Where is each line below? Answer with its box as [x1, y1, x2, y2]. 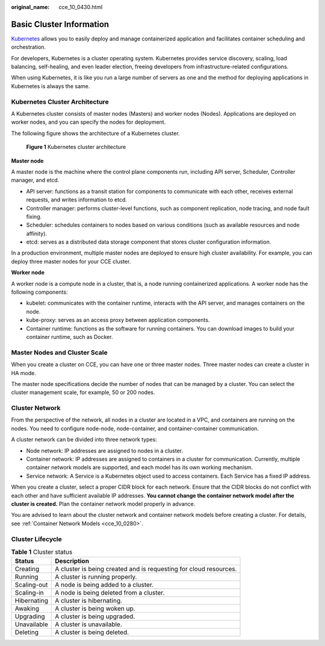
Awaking [14, 604, 39, 613]
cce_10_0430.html [58, 4, 103, 10]
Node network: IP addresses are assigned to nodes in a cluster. [26, 447, 184, 454]
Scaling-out [14, 581, 48, 589]
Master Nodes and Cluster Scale [11, 348, 108, 356]
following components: [11, 288, 68, 296]
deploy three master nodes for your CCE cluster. [11, 258, 131, 265]
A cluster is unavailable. [55, 620, 123, 629]
